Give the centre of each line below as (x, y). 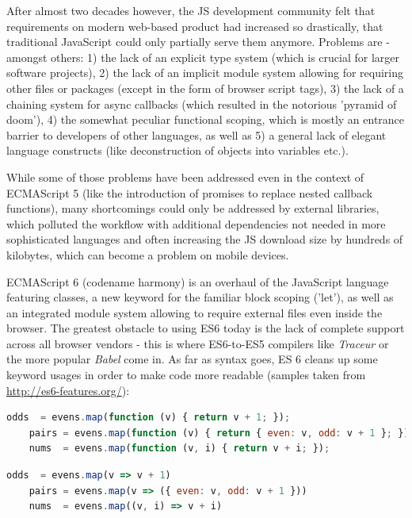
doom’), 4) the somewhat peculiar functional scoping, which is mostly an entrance (206, 119)
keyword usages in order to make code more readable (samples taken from (186, 375)
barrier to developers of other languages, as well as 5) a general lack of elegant (196, 134)
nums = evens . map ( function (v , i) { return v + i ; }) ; (179, 449)
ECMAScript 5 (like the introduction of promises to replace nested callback (190, 192)
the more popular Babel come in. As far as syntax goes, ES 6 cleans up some (192, 359)
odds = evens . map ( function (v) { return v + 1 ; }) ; (149, 418)
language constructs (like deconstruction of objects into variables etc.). (177, 150)
